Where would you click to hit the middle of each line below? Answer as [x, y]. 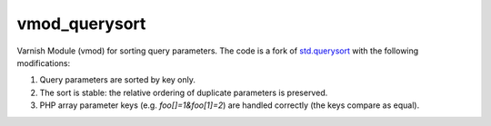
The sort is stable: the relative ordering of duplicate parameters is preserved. [184, 92]
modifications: [44, 63]
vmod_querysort [81, 24]
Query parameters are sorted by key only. [117, 80]
